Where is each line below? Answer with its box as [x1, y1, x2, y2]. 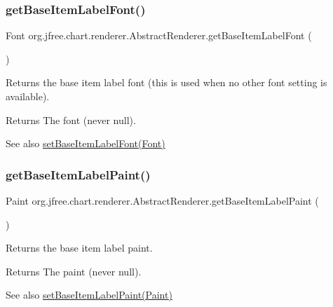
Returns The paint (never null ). [6, 264, 142, 278]
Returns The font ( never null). [6, 112, 136, 127]
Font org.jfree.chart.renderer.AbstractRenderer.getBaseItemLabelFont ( [6, 28, 312, 43]
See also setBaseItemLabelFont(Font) [6, 136, 165, 151]
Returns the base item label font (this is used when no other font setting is [6, 75, 327, 90]
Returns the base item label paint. [6, 240, 153, 255]
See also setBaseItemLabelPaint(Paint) [6, 287, 172, 302]
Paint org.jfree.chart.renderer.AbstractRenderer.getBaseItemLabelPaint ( [6, 193, 319, 207]
